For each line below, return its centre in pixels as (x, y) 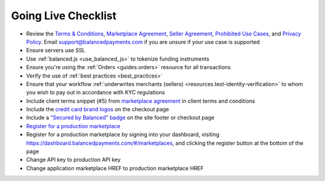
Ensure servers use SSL (56, 51)
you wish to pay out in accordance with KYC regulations (96, 93)
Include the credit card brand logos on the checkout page (98, 109)
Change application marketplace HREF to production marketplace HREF (115, 168)
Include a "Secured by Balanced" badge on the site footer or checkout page (120, 118)
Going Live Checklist (64, 16)
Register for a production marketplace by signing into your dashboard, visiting (123, 135)
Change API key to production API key (73, 160)
